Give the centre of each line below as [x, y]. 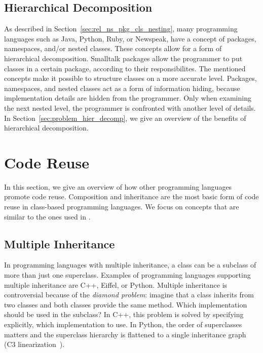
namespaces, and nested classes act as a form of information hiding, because [122, 88]
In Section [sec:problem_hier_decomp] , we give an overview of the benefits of [125, 118]
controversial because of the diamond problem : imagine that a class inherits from [129, 295]
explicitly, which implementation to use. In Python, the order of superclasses [123, 324]
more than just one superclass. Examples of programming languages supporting [127, 275]
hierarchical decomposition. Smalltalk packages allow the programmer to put [123, 58]
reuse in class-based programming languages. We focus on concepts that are [122, 207]
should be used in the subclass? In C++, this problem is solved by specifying [124, 314]
